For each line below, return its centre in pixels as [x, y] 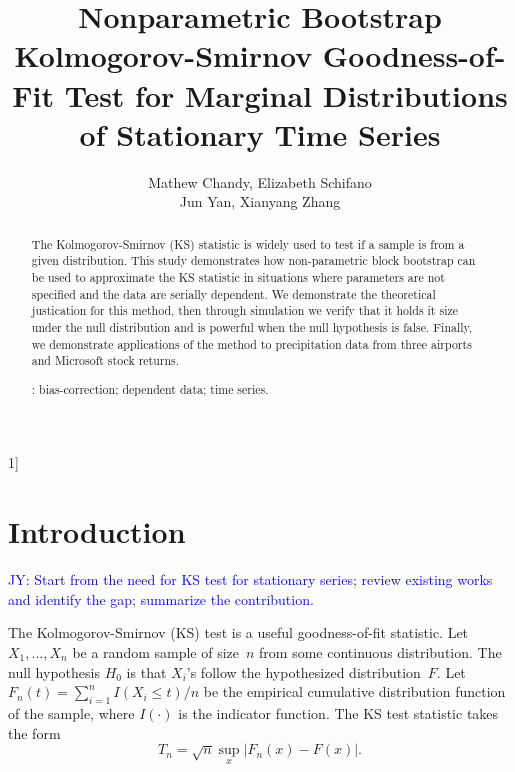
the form [34, 732]
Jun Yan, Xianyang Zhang [260, 201]
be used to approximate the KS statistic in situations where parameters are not [238, 276]
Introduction [97, 531]
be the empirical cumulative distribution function [354, 691]
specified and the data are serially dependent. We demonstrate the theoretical [233, 293]
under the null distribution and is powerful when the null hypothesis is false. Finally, [252, 326]
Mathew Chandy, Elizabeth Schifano [260, 181]
